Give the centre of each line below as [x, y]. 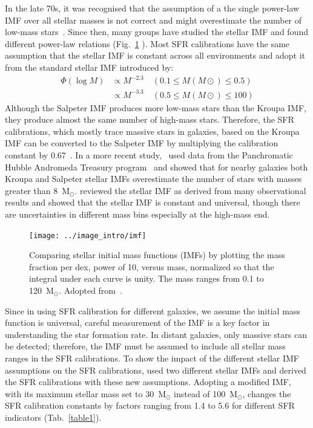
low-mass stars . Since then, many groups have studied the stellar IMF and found [156, 32]
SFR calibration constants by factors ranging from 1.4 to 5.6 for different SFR [150, 405]
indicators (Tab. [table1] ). [53, 417]
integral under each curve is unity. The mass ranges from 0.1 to [147, 278]
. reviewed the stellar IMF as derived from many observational [190, 190]
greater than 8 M [38, 190]
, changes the [267, 393]
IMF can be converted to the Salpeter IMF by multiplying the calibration [142, 143]
